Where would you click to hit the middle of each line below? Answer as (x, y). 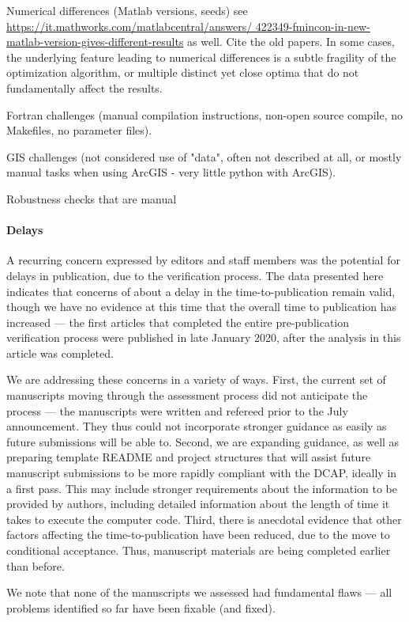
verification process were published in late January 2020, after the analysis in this (204, 338)
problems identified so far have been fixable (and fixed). (141, 607)
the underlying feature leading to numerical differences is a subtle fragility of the (201, 57)
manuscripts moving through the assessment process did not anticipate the (187, 395)
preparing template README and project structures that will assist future (189, 457)
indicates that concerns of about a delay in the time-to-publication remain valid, (201, 291)
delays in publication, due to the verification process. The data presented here (195, 275)
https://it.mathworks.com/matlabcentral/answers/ (129, 26)
